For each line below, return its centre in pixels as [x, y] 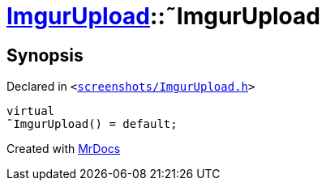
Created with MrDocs [64, 149]
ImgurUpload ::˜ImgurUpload [163, 16]
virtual [31, 111]
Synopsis [45, 55]
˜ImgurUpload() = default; [92, 124]
